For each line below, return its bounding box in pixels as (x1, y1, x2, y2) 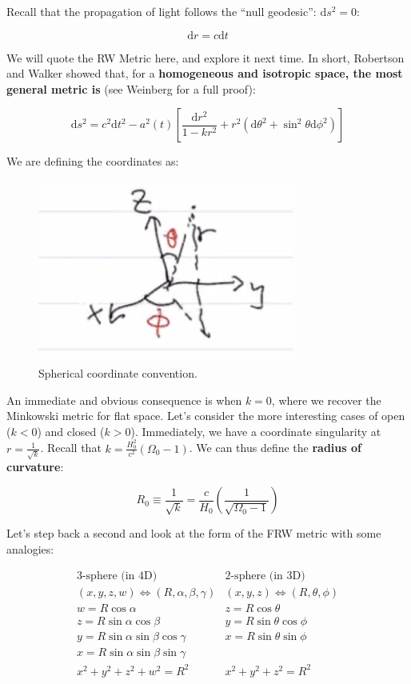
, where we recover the (271, 391, 381, 408)
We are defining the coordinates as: (6, 153, 179, 170)
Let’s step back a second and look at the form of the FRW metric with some (6, 525, 381, 542)
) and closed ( (37, 422, 105, 439)
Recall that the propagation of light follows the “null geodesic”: (6, 3, 317, 19)
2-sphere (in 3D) (225, 570, 305, 582)
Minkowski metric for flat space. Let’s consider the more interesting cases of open (6, 407, 405, 424)
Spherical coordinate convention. (38, 365, 198, 382)
